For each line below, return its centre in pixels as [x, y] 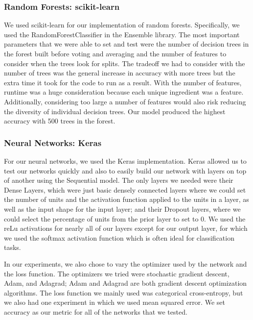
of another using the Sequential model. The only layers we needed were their [119, 180]
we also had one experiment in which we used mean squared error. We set [115, 302]
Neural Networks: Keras [53, 142]
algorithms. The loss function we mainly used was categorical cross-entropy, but [124, 292]
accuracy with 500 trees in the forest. [60, 121]
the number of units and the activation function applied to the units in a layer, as [126, 199]
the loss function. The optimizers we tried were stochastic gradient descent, [117, 273]
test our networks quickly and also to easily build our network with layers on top [125, 170]
